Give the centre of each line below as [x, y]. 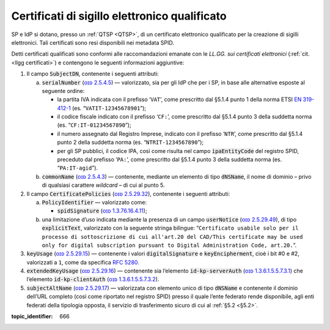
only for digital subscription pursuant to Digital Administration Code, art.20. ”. [169, 245]
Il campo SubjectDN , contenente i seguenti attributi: [93, 74]
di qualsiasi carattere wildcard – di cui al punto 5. [103, 185]
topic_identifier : [32, 317]
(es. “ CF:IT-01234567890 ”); [94, 125]
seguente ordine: [63, 91]
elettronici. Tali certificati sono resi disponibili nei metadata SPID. [93, 42]
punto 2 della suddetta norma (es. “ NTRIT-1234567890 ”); [130, 142]
